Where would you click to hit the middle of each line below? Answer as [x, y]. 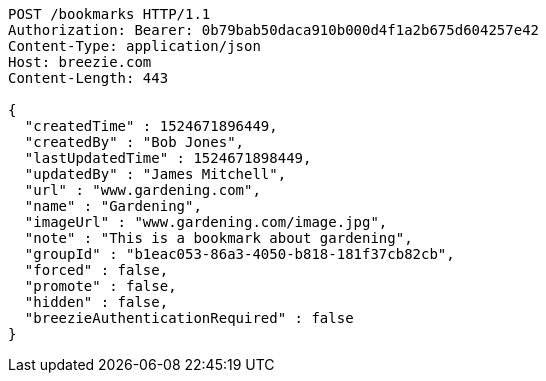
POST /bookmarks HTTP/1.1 [109, 14]
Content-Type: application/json [134, 46]
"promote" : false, [100, 286]
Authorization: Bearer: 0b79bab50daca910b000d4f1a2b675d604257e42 [274, 30]
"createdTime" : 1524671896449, [151, 126]
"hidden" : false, [96, 302]
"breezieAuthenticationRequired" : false [189, 318]
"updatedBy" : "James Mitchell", [155, 174]
